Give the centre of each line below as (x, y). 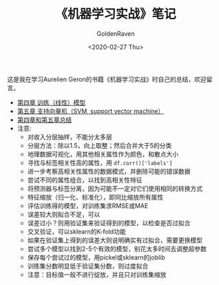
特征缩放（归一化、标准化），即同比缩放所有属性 (95, 197)
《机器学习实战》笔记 (115, 14)
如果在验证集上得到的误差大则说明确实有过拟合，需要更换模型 (115, 240)
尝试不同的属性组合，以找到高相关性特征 (85, 180)
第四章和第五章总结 (44, 119)
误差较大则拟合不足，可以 (64, 214)
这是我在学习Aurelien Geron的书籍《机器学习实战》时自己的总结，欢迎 (107, 79)
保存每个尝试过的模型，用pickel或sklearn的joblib (96, 257)
